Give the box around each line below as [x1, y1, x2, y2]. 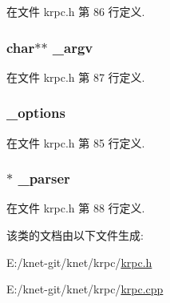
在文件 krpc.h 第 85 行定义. [6, 134, 145, 151]
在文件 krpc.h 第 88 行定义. [6, 200, 145, 216]
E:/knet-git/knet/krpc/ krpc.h [6, 253, 152, 270]
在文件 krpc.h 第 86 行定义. [6, 3, 145, 19]
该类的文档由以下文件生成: [6, 227, 144, 244]
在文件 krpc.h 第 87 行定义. [6, 68, 145, 85]
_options [6, 103, 65, 123]
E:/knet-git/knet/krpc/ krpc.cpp [6, 281, 164, 297]
